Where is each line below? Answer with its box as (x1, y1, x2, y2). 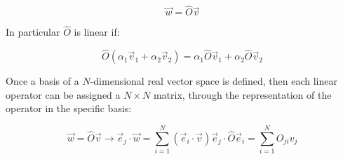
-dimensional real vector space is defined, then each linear (90, 74, 337, 88)
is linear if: (74, 25, 120, 39)
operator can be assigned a (6, 87, 121, 102)
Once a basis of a (6, 74, 79, 88)
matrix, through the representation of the (153, 87, 332, 102)
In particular (6, 25, 60, 39)
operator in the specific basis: (6, 101, 132, 116)
